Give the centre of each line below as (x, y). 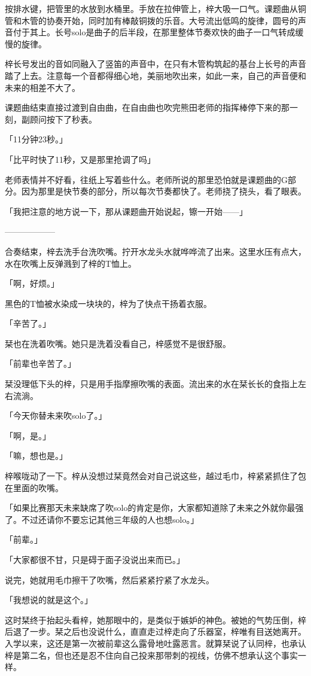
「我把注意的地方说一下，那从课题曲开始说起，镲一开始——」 (126, 211)
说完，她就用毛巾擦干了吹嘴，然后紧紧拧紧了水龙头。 (109, 579)
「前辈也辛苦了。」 (40, 363)
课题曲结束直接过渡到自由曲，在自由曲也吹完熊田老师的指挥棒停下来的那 (147, 107)
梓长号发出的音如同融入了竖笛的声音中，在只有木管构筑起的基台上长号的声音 (155, 64)
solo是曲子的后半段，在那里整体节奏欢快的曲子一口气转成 (183, 32)
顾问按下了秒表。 (63, 119)
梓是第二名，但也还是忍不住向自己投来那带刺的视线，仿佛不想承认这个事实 (151, 655)
